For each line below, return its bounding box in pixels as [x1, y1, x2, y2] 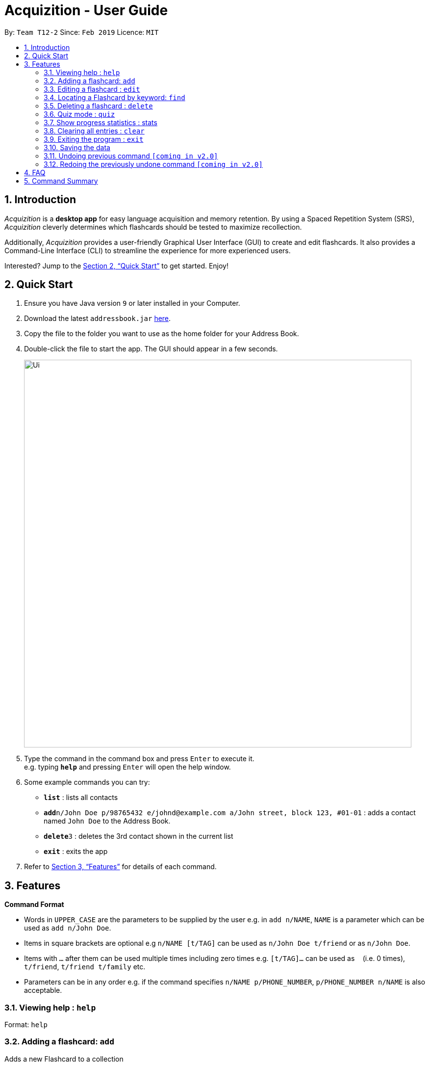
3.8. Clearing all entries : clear [44, 126, 145, 135]
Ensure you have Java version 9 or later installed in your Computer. [24, 299, 240, 308]
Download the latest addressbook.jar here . [24, 314, 171, 323]
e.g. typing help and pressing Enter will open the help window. [24, 763, 231, 772]
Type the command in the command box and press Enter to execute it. [24, 754, 254, 763]
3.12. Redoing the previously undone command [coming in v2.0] [44, 160, 263, 168]
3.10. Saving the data [44, 143, 110, 152]
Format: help [4, 1020, 48, 1029]
